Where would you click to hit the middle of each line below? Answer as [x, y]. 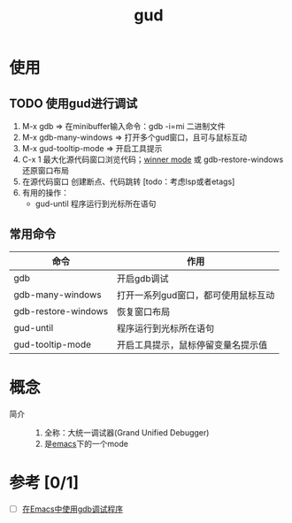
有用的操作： [45, 192]
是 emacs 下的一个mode [86, 443]
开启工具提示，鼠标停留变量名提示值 [192, 344]
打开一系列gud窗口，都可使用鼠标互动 [196, 295]
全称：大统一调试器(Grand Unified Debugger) [127, 432]
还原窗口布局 [45, 170]
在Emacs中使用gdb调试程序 [73, 509]
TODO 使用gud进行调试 [73, 103]
